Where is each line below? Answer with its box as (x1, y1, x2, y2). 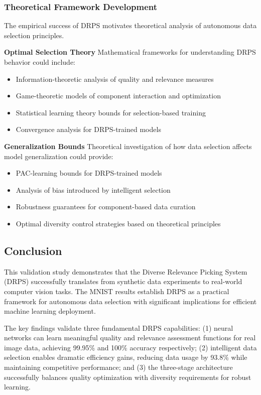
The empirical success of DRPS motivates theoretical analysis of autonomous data (4, 20, 257, 31)
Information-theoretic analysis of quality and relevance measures (16, 73, 214, 84)
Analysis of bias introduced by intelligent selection (16, 184, 171, 195)
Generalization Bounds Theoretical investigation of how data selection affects (4, 141, 252, 151)
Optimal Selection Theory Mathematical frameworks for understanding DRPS (4, 47, 256, 57)
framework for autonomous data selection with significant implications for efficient (4, 296, 257, 306)
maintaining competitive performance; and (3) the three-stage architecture (4, 362, 233, 372)
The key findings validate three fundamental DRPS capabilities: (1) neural (4, 322, 233, 333)
